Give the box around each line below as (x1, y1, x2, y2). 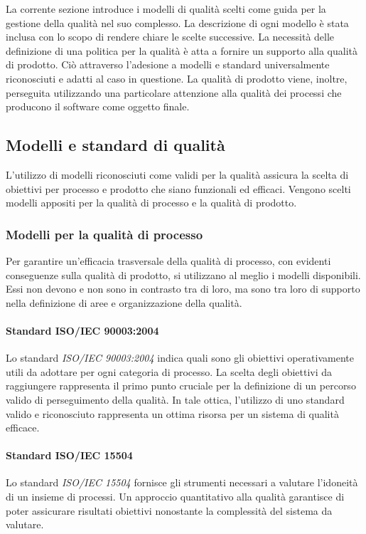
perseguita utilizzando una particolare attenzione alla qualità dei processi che (6, 85, 342, 100)
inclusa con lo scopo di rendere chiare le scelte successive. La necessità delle (6, 29, 335, 44)
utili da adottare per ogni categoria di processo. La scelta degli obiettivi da (6, 364, 333, 379)
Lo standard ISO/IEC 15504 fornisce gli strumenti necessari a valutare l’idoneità (6, 475, 358, 490)
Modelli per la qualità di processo (6, 225, 203, 243)
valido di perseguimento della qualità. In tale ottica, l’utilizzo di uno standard (6, 392, 345, 407)
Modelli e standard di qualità (6, 134, 225, 156)
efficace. (6, 420, 40, 435)
